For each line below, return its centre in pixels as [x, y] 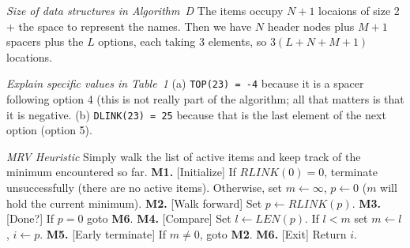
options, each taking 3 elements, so [182, 41]
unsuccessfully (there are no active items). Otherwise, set [144, 188]
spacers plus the [45, 41]
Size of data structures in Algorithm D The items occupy [145, 10]
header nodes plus [311, 26]
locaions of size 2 [359, 10]
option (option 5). [49, 130]
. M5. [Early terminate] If [103, 233]
